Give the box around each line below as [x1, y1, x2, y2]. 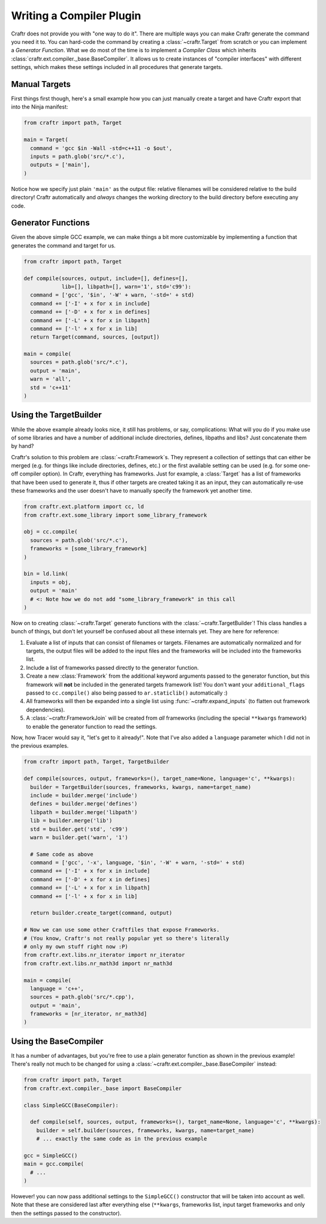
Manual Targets [11, 79, 71, 89]
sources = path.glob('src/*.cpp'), [30, 993, 135, 1001]
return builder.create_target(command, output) [30, 909, 173, 917]
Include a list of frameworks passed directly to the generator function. [26, 664, 199, 671]
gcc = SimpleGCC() [23, 1152, 78, 1159]
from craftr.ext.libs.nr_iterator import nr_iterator [23, 951, 185, 959]
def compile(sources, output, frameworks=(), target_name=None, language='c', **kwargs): [23, 775, 296, 782]
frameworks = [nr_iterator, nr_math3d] [30, 1010, 147, 1017]
